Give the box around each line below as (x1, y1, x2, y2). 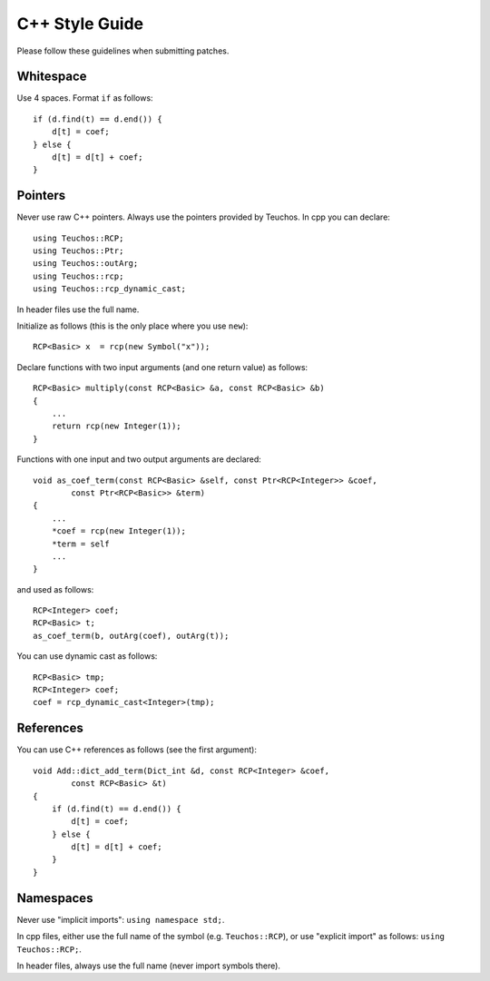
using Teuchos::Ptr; (33, 246, 124, 256)
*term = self (51, 538, 110, 549)
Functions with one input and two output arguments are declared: (16, 454, 262, 465)
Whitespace (16, 69, 87, 84)
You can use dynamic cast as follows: (16, 651, 158, 662)
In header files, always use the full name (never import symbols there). (16, 960, 281, 971)
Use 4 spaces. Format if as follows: (16, 93, 153, 103)
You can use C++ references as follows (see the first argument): (16, 744, 258, 755)
